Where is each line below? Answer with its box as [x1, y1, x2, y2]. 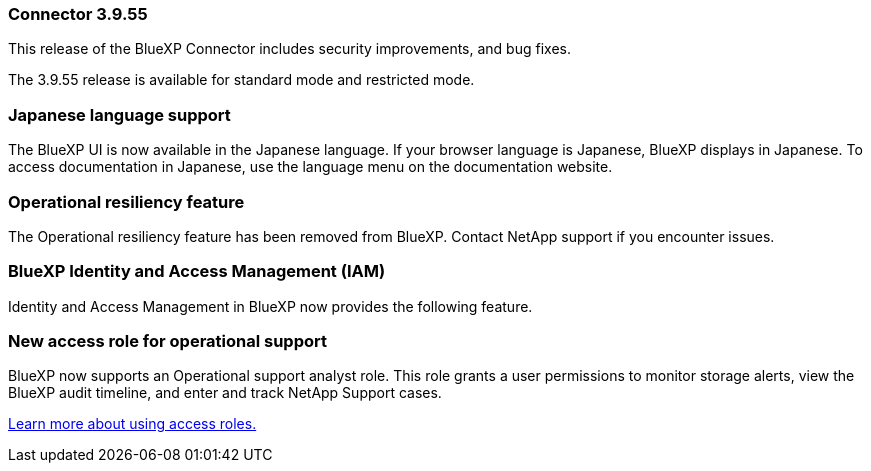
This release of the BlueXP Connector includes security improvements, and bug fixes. [8, 40, 571, 58]
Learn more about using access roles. [8, 415, 257, 433]
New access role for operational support [8, 331, 327, 351]
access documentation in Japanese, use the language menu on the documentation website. [8, 158, 613, 176]
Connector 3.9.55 [8, 4, 148, 24]
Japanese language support [8, 104, 231, 125]
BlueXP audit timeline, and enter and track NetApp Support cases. [8, 384, 442, 402]
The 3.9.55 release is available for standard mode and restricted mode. [8, 71, 475, 89]
